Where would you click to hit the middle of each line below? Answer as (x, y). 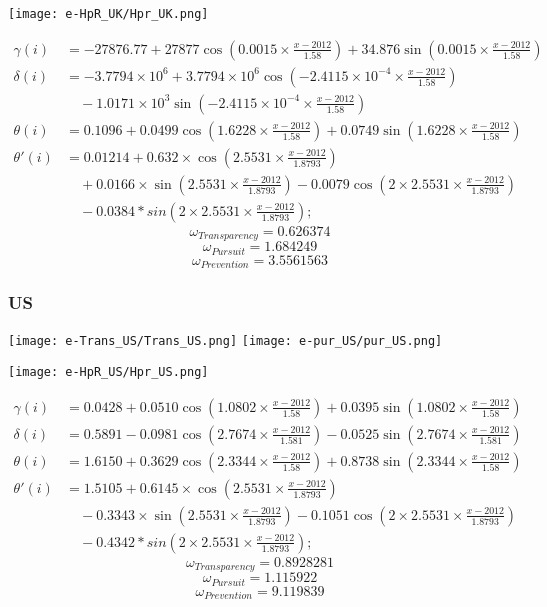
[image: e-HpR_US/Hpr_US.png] (108, 372)
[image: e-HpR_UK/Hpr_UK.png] (108, 14)
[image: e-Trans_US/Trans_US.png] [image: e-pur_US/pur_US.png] (225, 341)
